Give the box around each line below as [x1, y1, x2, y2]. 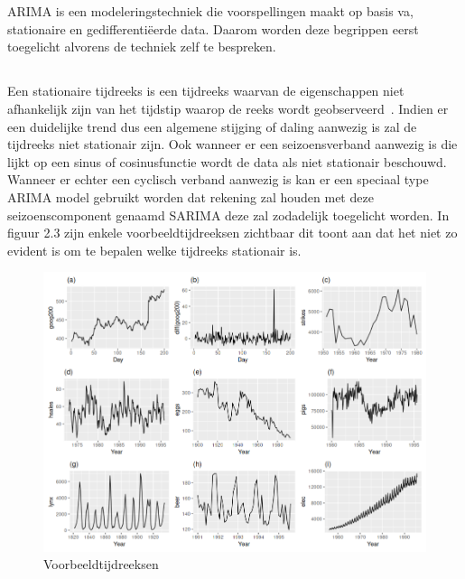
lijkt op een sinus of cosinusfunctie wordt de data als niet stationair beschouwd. [7, 152, 447, 171]
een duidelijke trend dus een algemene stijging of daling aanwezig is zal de [7, 117, 417, 135]
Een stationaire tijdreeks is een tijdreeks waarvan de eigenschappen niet [7, 81, 405, 100]
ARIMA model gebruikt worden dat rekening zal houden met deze [7, 187, 374, 206]
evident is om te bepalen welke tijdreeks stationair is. [7, 240, 302, 259]
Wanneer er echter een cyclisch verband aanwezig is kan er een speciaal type [7, 170, 429, 189]
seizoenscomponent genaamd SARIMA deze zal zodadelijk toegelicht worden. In [7, 205, 450, 224]
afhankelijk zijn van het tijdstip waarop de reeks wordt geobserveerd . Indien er [7, 98, 449, 117]
